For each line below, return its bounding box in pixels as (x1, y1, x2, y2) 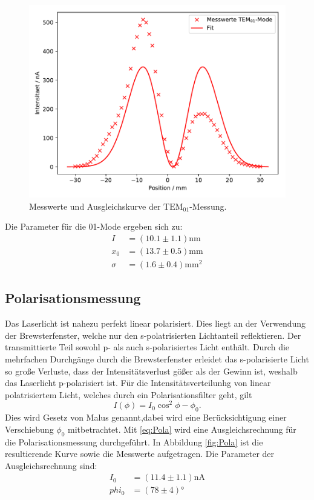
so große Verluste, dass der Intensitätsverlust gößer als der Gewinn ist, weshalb (5, 364, 298, 377)
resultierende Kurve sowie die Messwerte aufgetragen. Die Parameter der (5, 447, 275, 460)
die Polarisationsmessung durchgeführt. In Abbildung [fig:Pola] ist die (5, 435, 263, 448)
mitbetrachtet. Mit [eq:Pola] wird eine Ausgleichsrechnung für (68, 422, 296, 435)
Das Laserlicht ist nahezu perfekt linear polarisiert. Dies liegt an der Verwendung (5, 317, 306, 330)
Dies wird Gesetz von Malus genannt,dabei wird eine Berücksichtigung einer (5, 411, 287, 424)
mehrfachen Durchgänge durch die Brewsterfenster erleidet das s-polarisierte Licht (5, 352, 309, 365)
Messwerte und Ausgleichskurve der (29, 199, 161, 212)
